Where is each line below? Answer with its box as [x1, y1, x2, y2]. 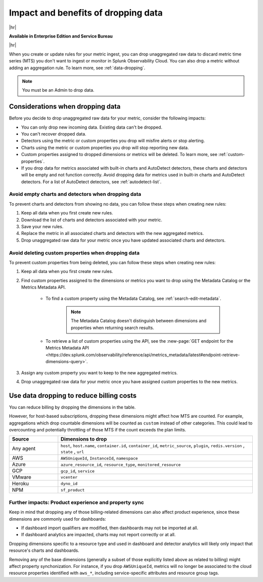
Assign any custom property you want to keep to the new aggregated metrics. [21, 369, 178, 375]
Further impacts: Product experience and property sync [9, 499, 144, 505]
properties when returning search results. [71, 325, 154, 330]
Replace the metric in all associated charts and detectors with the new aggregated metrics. [21, 231, 204, 236]
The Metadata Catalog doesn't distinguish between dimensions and [71, 318, 207, 324]
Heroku [12, 480, 29, 487]
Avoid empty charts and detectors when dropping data [9, 191, 141, 197]
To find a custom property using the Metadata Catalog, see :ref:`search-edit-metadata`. [45, 295, 222, 301]
